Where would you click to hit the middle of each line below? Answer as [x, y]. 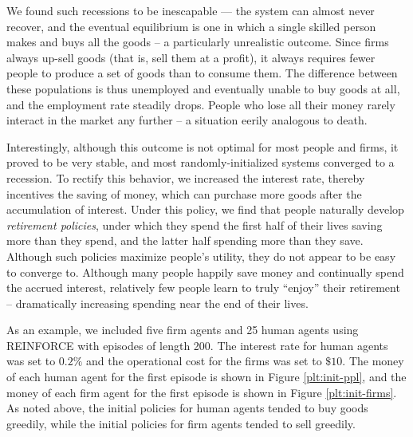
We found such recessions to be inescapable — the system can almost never [191, 10]
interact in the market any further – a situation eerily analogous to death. [187, 120]
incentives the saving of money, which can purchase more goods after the [184, 193]
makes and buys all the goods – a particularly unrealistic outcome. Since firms [198, 42]
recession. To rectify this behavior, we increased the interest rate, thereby [186, 177]
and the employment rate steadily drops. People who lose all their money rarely [201, 104]
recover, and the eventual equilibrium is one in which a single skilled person [191, 26]
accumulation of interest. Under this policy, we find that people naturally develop [205, 209]
